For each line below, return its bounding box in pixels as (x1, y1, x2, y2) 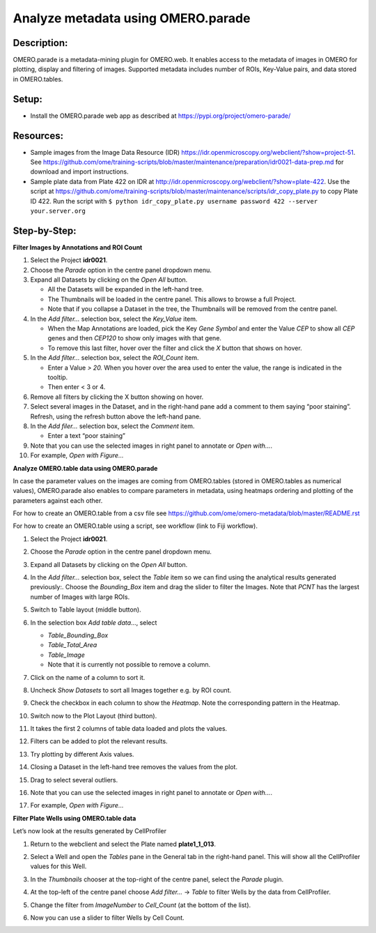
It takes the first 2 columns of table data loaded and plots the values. (30, 725, 228, 733)
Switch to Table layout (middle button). (30, 605, 142, 614)
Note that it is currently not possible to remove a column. (47, 660, 211, 669)
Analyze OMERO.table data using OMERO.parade (13, 464, 158, 472)
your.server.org (30, 207, 86, 215)
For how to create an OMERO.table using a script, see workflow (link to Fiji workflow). (13, 522, 258, 530)
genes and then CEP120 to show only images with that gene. (47, 334, 222, 342)
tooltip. (47, 373, 68, 381)
